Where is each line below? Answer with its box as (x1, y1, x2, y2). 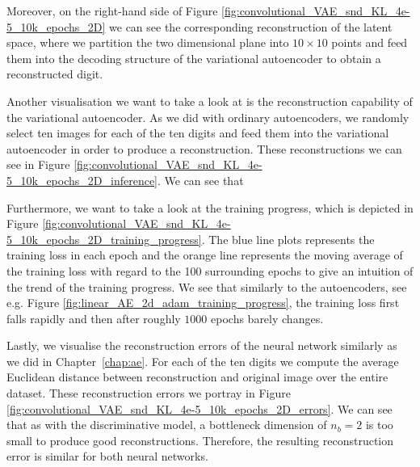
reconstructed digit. (6, 65, 103, 82)
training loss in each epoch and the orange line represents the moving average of (6, 246, 403, 263)
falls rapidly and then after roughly (6, 309, 181, 326)
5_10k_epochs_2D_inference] (6, 171, 157, 188)
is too (365, 416, 393, 433)
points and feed (331, 34, 408, 51)
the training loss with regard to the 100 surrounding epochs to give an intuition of (6, 262, 414, 279)
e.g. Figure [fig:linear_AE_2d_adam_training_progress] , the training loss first (6, 294, 400, 311)
